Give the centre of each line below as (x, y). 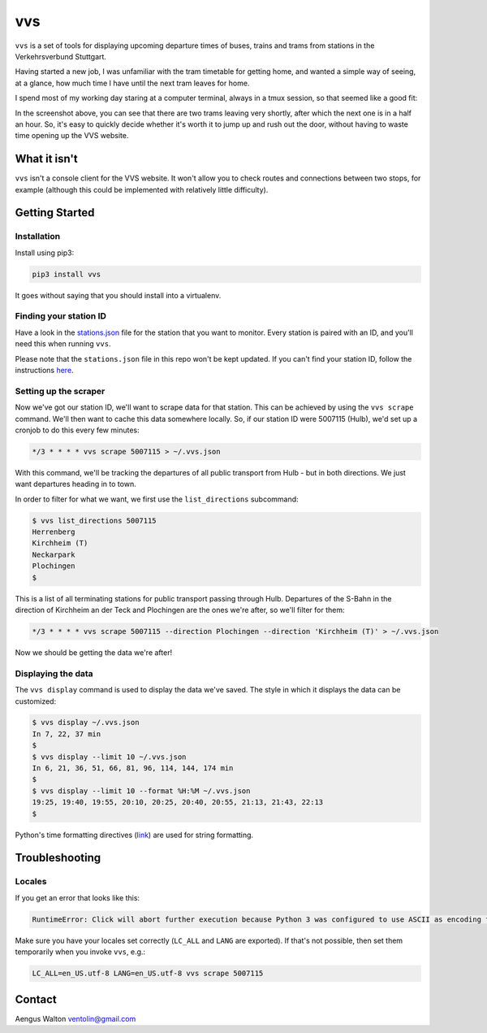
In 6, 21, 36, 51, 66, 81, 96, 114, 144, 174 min (133, 768)
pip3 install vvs (67, 274)
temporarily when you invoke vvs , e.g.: (80, 952)
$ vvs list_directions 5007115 (95, 521)
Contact (36, 999)
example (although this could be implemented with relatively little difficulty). (142, 189)
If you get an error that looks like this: (78, 897)
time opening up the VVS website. (72, 136)
